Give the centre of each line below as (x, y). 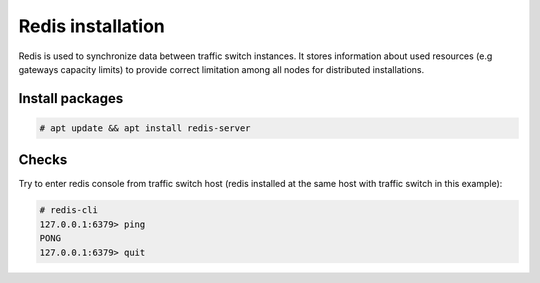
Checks (43, 160)
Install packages (71, 98)
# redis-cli (69, 210)
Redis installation (91, 26)
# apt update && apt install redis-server (145, 128)
